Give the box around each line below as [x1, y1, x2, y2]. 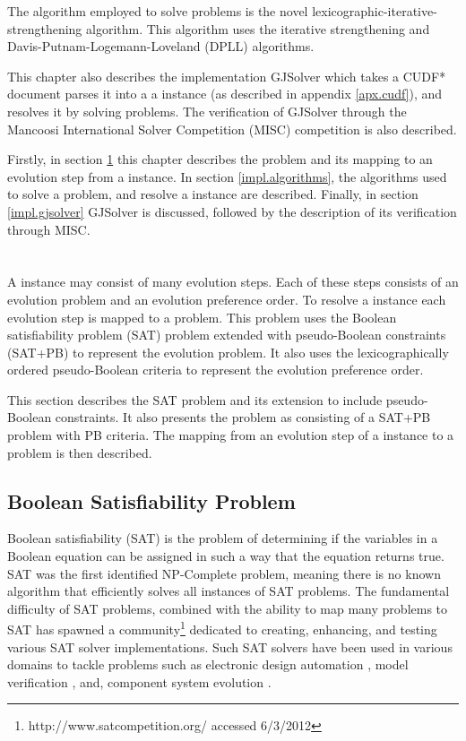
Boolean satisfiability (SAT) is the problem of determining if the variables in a [7, 529, 438, 547]
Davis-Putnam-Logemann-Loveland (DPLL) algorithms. [7, 37, 315, 56]
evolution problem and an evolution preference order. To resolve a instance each [7, 289, 446, 308]
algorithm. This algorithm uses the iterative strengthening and [86, 19, 430, 38]
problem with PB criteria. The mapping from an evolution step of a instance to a [7, 426, 454, 444]
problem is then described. [7, 443, 152, 461]
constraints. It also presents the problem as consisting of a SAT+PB [55, 408, 431, 427]
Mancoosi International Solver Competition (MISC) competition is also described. [7, 119, 457, 138]
